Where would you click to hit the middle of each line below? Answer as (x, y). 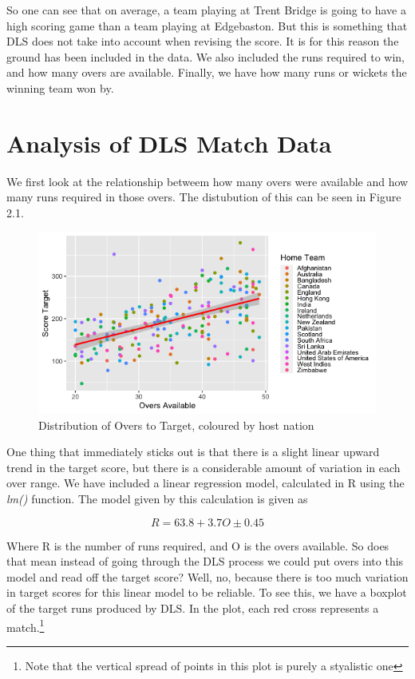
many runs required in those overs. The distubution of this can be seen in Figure (204, 197)
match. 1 (26, 625)
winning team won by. (60, 87)
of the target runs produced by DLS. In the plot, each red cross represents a (193, 608)
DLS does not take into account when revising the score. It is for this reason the (203, 41)
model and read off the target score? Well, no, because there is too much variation (207, 576)
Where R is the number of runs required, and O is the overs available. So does (198, 545)
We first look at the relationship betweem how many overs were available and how (207, 181)
